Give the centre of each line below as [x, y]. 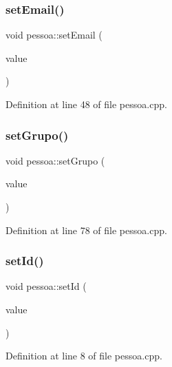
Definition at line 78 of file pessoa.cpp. [86, 230]
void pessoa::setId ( [46, 286]
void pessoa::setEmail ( [54, 35]
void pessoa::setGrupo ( [55, 160]
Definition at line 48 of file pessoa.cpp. [86, 104]
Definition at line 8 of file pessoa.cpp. [84, 356]
